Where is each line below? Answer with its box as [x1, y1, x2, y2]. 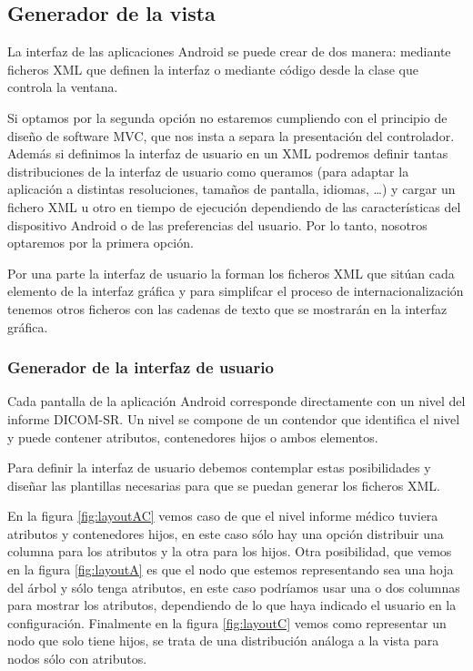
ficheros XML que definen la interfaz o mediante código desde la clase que [7, 59, 418, 78]
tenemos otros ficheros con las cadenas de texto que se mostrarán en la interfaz [7, 299, 448, 318]
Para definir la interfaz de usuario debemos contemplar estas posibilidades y [7, 458, 431, 477]
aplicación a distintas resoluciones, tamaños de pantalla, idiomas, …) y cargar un [7, 179, 456, 198]
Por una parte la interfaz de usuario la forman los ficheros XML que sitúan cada [7, 263, 455, 282]
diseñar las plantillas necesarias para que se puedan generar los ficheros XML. [7, 475, 440, 494]
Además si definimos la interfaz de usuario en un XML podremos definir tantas [7, 144, 448, 163]
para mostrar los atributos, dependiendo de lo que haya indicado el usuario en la [7, 595, 457, 615]
